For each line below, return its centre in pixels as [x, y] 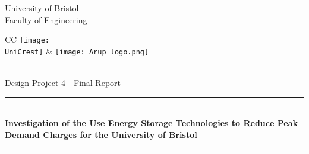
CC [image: [27, 39]
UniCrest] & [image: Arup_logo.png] [77, 51]
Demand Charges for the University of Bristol [101, 134]
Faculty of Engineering [46, 19]
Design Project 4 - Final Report [63, 83]
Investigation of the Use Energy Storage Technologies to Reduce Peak [151, 123]
